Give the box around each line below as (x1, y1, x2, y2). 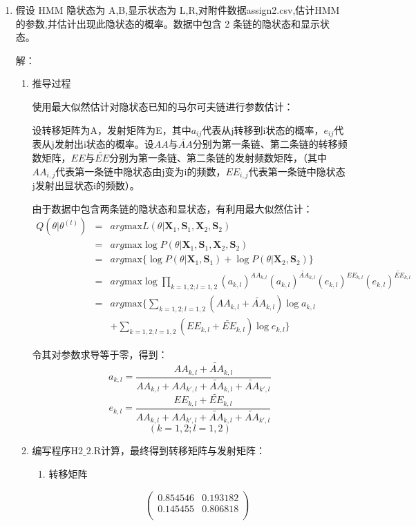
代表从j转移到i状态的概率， (202, 122, 324, 137)
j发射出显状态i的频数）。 (32, 178, 140, 193)
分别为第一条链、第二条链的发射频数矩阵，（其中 (108, 150, 327, 165)
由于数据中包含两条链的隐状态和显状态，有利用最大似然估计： (32, 201, 313, 215)
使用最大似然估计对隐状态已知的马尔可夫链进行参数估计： (32, 99, 294, 113)
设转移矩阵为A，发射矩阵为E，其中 (32, 122, 191, 137)
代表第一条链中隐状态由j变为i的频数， (55, 164, 226, 178)
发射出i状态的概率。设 (54, 137, 154, 151)
